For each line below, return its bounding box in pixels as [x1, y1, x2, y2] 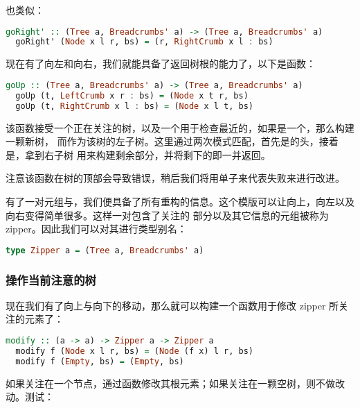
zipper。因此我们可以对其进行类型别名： [6, 221, 187, 236]
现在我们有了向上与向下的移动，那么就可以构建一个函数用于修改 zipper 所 [6, 298, 339, 312]
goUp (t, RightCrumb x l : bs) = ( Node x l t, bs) [15, 101, 253, 111]
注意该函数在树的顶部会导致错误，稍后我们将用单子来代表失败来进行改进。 [6, 171, 345, 185]
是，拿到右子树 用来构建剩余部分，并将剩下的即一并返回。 [6, 147, 271, 162]
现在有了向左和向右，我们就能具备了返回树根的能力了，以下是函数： [6, 56, 316, 71]
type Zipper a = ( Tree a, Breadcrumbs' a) [6, 245, 204, 255]
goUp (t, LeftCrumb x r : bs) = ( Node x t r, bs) [15, 90, 249, 101]
